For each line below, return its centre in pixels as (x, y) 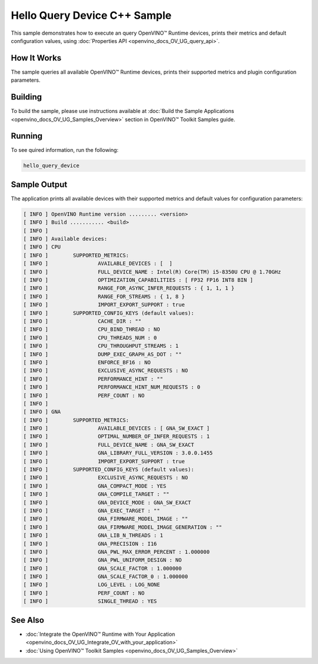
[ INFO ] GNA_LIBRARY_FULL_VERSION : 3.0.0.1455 (118, 453)
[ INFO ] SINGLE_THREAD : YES (90, 601)
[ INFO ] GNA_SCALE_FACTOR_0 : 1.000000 (106, 577)
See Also (27, 620)
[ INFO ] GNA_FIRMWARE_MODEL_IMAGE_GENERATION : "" (123, 527)
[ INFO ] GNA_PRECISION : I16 (90, 544)
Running (27, 136)
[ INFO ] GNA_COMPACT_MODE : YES (95, 486)
